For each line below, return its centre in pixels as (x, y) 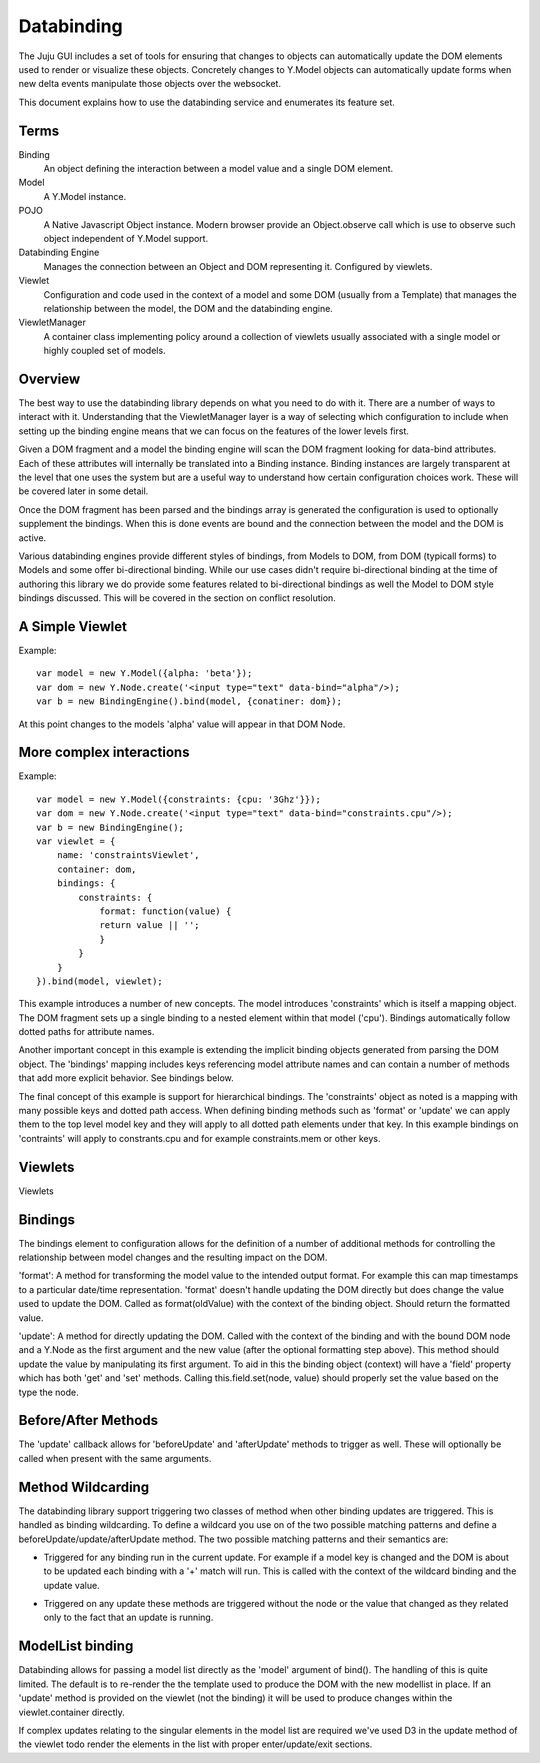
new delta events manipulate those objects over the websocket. (150, 84)
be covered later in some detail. (83, 491)
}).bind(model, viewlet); (100, 981)
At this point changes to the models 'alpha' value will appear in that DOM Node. (182, 724)
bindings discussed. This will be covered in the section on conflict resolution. (177, 598)
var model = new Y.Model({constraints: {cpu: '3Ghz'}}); (179, 799)
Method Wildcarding (84, 1486)
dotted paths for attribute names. (86, 1032)
